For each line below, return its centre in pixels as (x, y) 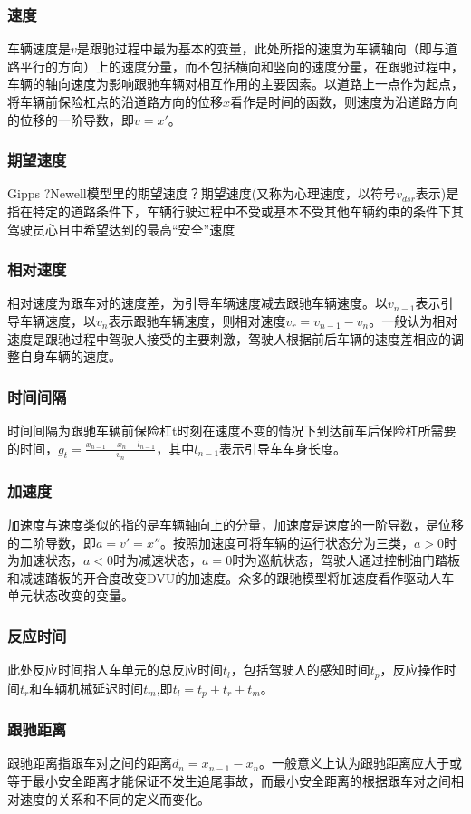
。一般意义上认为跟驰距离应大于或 (361, 763)
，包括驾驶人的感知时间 (300, 670)
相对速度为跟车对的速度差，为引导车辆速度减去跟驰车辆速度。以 (197, 303)
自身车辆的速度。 (70, 356)
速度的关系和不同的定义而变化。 (115, 798)
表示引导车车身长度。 (283, 448)
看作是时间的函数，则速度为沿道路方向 (345, 101)
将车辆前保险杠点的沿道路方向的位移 (115, 101)
